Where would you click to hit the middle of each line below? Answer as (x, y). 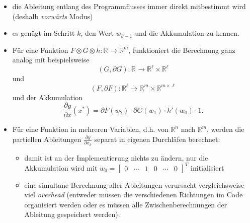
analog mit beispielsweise (51, 60)
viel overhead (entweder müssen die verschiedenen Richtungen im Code (134, 195)
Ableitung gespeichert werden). (72, 214)
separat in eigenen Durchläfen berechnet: (157, 139)
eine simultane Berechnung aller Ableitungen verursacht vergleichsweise (134, 184)
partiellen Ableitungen (47, 139)
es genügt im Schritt (44, 33)
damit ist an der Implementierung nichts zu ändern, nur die (116, 157)
